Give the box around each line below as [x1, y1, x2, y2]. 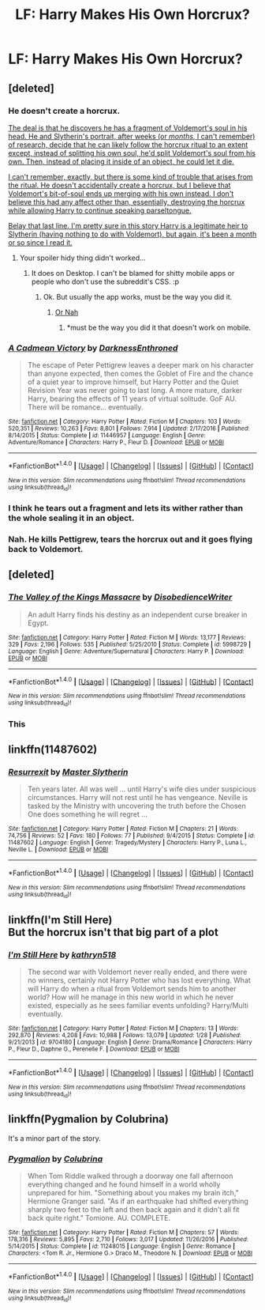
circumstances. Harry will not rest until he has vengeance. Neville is [27, 793, 248, 802]
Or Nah [54, 307, 79, 317]
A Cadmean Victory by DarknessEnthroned [8, 342, 178, 353]
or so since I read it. [8, 237, 73, 247]
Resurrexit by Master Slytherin [8, 766, 129, 777]
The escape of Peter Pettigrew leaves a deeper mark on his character [27, 361, 254, 370]
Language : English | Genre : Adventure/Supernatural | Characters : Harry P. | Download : [8, 647, 244, 655]
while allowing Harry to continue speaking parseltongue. [8, 206, 192, 215]
